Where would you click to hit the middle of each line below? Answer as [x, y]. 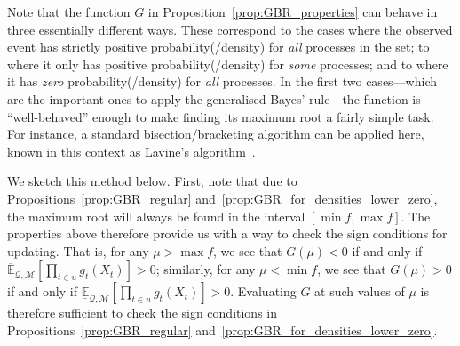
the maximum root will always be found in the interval [156, 216]
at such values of [360, 291]
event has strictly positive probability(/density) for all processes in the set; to [218, 47]
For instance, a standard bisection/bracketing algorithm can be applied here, [216, 134]
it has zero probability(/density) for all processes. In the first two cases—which [222, 81]
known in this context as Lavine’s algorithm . [131, 151]
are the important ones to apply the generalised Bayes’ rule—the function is [214, 98]
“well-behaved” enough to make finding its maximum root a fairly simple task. [221, 116]
